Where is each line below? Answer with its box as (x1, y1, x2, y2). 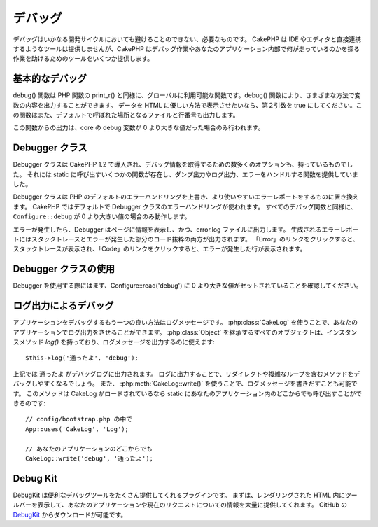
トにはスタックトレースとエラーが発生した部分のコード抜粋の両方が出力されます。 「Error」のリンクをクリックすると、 (13, 235, 359, 244)
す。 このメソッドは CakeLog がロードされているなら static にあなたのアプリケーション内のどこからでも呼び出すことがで (13, 389, 363, 398)
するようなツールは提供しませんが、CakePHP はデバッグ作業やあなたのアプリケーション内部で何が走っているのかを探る (13, 44, 360, 52)
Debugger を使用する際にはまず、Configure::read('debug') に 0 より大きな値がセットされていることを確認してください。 (13, 281, 363, 290)
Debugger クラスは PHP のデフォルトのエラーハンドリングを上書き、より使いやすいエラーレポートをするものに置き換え (13, 192, 359, 201)
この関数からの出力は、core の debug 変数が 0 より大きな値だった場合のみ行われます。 (13, 123, 265, 132)
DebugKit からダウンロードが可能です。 (13, 510, 127, 519)
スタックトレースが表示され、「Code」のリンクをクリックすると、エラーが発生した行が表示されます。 (13, 245, 307, 253)
